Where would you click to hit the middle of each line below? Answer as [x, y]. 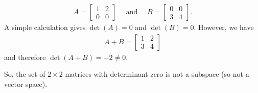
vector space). [26, 84]
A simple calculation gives [45, 27]
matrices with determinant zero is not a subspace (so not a [157, 74]
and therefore [25, 57]
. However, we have [224, 27]
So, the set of [25, 74]
